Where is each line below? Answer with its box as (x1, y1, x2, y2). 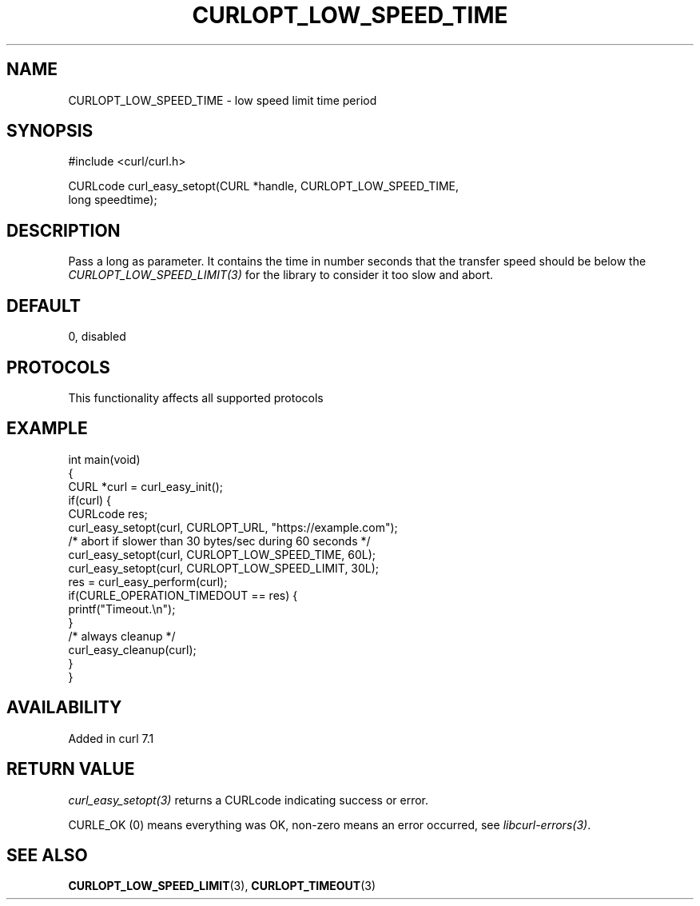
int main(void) (68, 452, 141, 466)
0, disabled (68, 329, 126, 344)
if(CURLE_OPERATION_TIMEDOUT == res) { (68, 588, 298, 602)
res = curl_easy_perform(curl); (68, 574, 228, 589)
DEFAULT (6, 295, 81, 316)
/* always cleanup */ (68, 629, 176, 643)
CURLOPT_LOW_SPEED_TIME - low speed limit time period (68, 93, 377, 107)
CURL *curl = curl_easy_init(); (68, 479, 223, 493)
